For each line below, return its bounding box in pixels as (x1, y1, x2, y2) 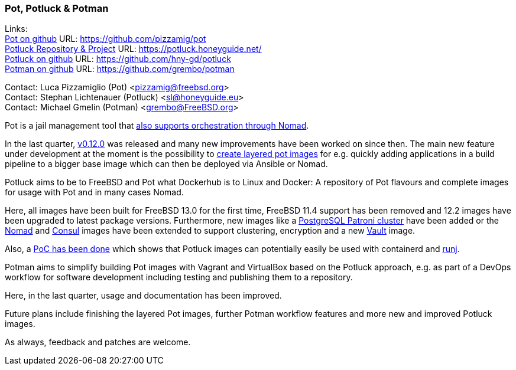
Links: (5, 24, 28, 34)
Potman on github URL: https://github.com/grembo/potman (5, 64, 235, 74)
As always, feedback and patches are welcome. (5, 337, 191, 348)
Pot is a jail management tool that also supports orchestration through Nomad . (5, 120, 309, 131)
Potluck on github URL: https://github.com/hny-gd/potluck (5, 54, 231, 64)
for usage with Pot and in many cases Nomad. (5, 187, 184, 198)
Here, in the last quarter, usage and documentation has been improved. (5, 290, 282, 301)
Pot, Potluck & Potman (5, 2, 109, 14)
